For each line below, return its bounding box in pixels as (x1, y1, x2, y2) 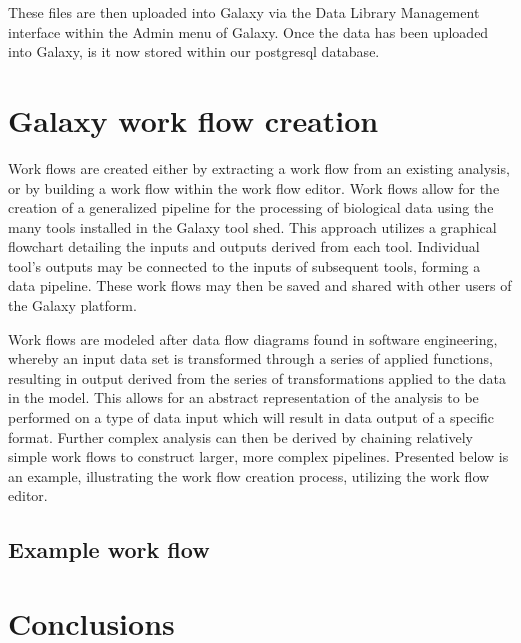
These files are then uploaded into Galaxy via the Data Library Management (8, 2, 480, 22)
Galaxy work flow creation (8, 99, 379, 140)
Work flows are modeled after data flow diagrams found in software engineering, (8, 328, 498, 349)
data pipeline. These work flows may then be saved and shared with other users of (8, 275, 512, 296)
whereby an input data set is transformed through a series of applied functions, (8, 348, 493, 369)
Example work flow (8, 534, 210, 565)
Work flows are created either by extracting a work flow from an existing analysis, (8, 157, 510, 178)
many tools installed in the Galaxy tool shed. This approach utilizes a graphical (8, 216, 497, 237)
